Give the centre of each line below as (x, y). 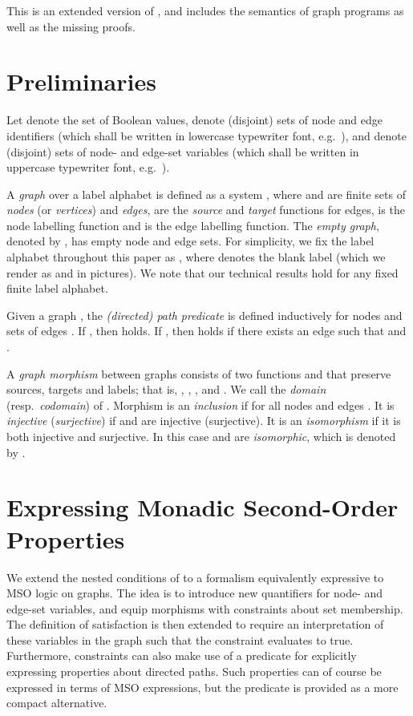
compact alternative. (57, 703)
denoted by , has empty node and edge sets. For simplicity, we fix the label (190, 241)
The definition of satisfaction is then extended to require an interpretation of (195, 624)
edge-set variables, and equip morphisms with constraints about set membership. (205, 608)
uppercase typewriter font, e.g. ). (88, 167)
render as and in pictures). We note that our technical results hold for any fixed (202, 272)
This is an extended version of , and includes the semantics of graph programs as (205, 10)
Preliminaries (81, 81)
